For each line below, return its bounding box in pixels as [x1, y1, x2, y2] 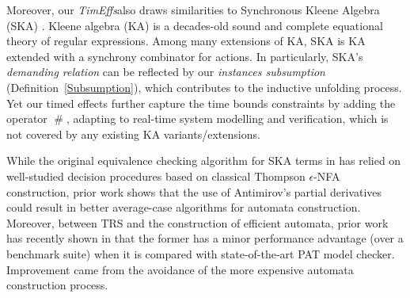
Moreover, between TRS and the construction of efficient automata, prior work [6, 214, 389, 231]
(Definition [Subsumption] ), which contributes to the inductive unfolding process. [6, 78, 402, 95]
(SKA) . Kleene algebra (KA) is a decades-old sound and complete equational [6, 17, 383, 33]
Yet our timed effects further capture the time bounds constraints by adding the [6, 94, 396, 111]
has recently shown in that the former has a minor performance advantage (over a [6, 230, 404, 246]
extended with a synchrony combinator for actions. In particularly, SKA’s [6, 48, 363, 64]
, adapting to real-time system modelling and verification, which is [66, 110, 389, 127]
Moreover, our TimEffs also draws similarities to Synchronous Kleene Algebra [6, 2, 380, 17]
